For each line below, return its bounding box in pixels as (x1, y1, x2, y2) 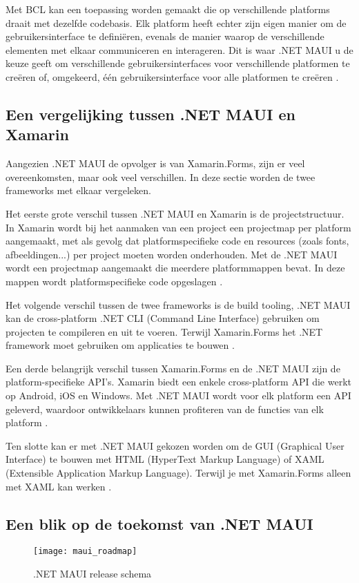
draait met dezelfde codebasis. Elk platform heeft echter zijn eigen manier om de (6, 15, 347, 30)
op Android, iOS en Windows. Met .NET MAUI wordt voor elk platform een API (6, 388, 351, 403)
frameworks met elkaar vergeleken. (6, 183, 151, 198)
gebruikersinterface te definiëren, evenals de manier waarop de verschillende (6, 29, 324, 44)
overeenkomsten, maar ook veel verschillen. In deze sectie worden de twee (6, 169, 316, 184)
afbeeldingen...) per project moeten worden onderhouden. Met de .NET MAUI (6, 247, 338, 261)
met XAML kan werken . (6, 479, 112, 493)
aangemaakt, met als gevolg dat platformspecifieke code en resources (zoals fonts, (6, 233, 349, 248)
